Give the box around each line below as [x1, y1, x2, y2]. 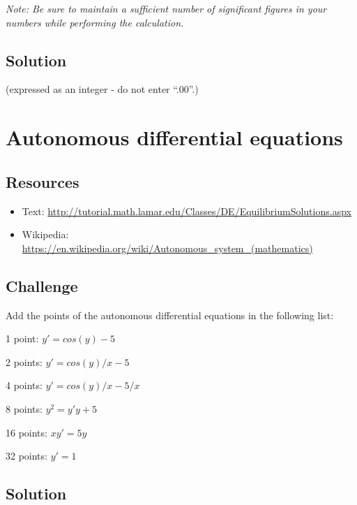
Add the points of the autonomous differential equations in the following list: [6, 307, 334, 322]
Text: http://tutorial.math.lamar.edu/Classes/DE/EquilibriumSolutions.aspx [22, 203, 351, 218]
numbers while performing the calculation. [6, 15, 184, 29]
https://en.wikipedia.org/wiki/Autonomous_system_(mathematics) [22, 240, 313, 255]
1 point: [6, 331, 39, 346]
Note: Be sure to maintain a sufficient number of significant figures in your [6, 1, 327, 15]
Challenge [6, 275, 78, 296]
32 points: [6, 448, 47, 463]
